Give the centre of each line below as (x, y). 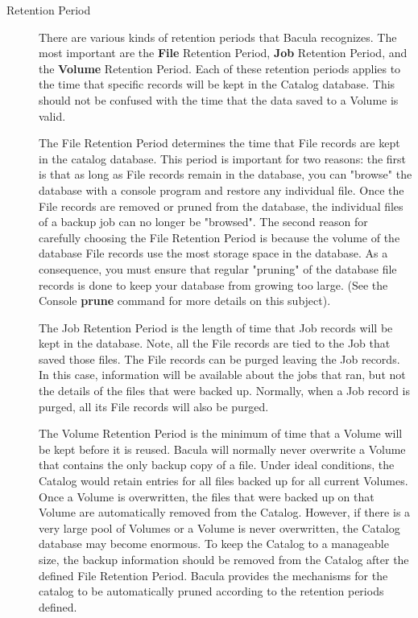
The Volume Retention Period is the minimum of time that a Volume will (221, 433)
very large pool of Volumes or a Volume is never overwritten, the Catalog (219, 527)
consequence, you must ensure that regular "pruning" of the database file (218, 268)
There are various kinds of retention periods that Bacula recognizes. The (218, 37)
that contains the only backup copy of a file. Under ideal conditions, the (217, 465)
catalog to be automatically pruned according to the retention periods (211, 591)
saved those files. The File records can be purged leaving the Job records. (219, 358)
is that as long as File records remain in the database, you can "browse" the (226, 174)
